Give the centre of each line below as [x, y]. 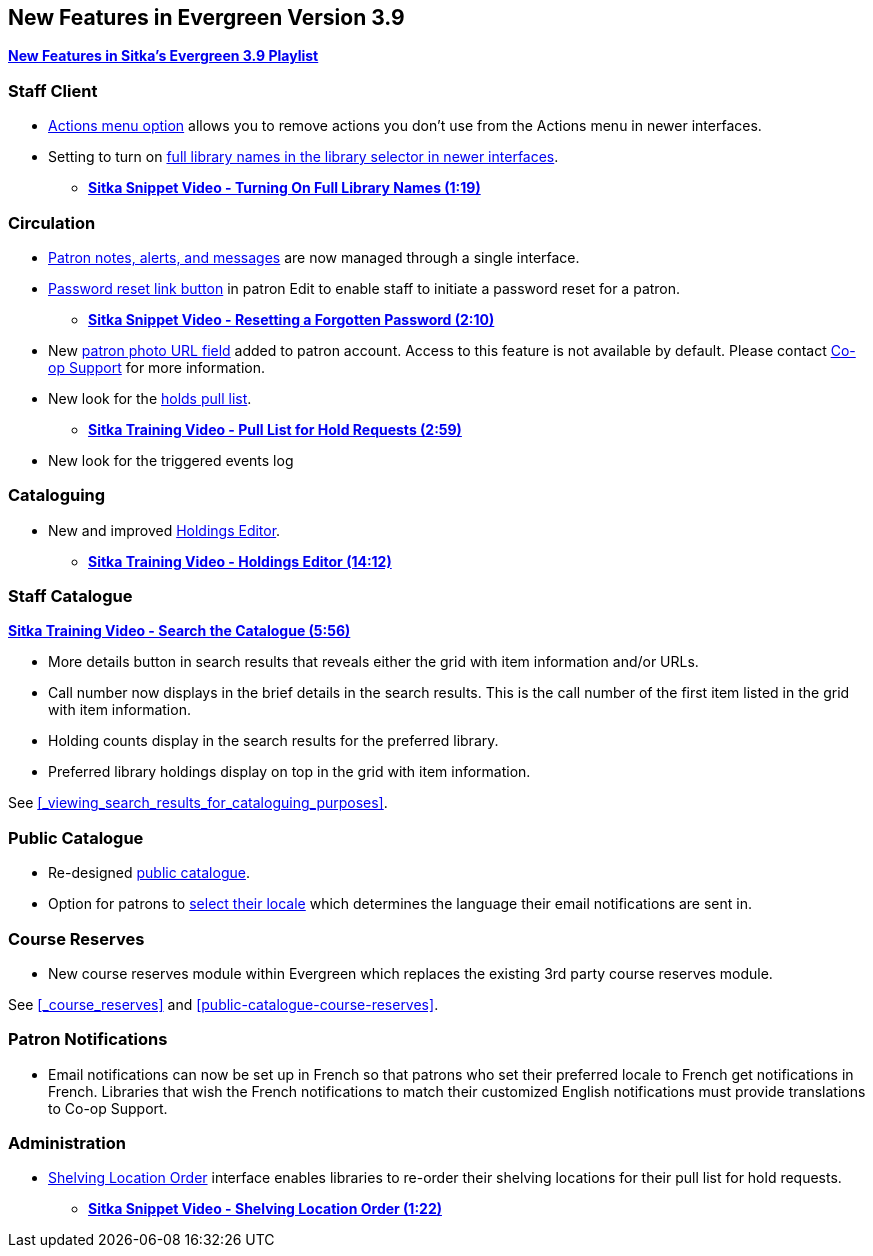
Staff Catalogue [70, 596]
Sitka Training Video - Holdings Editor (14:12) [240, 561]
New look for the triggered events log [171, 460]
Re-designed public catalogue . [149, 873]
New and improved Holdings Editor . [164, 530]
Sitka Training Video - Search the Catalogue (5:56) [179, 631]
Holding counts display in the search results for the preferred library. [273, 741]
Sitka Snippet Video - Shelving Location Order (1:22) [265, 1209]
